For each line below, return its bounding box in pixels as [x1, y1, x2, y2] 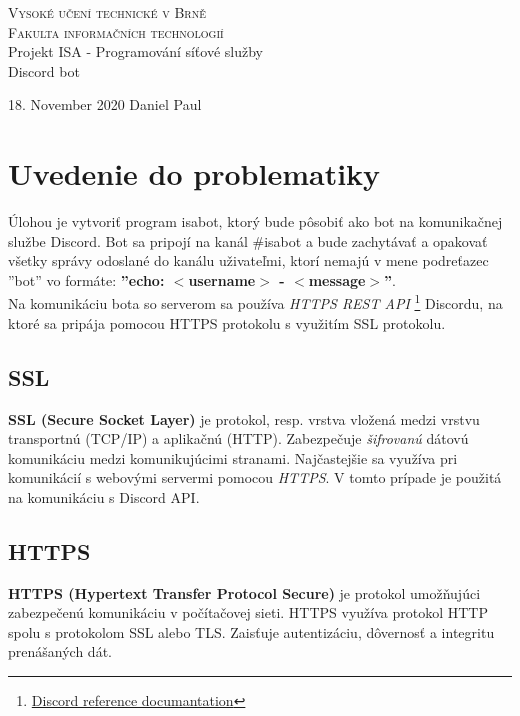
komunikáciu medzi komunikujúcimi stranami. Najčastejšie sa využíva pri [8, 447, 458, 468]
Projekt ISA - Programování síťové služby [8, 41, 263, 62]
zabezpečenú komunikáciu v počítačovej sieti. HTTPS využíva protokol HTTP [8, 602, 489, 623]
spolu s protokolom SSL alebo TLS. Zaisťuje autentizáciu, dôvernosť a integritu [8, 621, 495, 642]
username [188, 269, 256, 290]
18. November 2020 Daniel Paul [8, 94, 202, 115]
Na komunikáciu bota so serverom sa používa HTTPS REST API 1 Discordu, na [8, 290, 503, 314]
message [308, 269, 366, 290]
